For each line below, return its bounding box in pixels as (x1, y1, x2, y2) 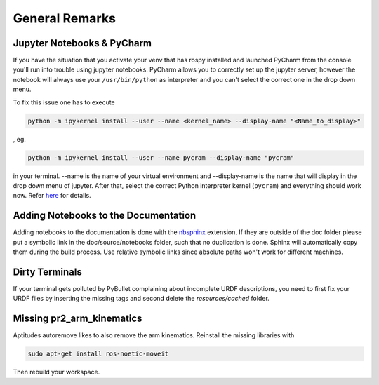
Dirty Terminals (13, 266, 82, 278)
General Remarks (13, 11, 116, 26)
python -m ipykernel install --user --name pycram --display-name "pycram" (27, 154, 295, 161)
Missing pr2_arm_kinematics (13, 313, 142, 325)
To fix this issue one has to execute (13, 98, 115, 107)
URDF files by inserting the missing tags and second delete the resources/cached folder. (13, 295, 270, 303)
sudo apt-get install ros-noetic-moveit (27, 350, 168, 358)
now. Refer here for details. (13, 191, 91, 200)
